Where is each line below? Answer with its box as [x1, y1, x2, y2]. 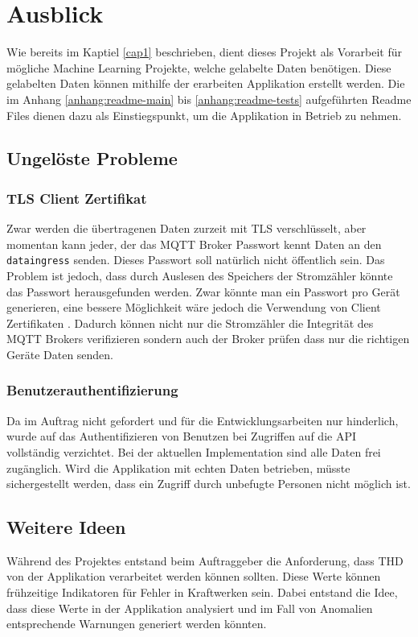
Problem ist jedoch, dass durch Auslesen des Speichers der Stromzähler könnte [6, 267, 393, 283]
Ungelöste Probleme [6, 146, 178, 171]
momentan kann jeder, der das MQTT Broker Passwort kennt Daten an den [6, 235, 382, 252]
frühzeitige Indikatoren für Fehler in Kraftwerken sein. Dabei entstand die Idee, [6, 584, 398, 601]
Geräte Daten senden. [6, 345, 114, 362]
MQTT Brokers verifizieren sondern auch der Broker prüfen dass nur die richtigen [6, 330, 410, 347]
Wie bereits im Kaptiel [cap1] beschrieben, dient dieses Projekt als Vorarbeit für [6, 43, 403, 60]
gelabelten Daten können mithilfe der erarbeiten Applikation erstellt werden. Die [6, 75, 405, 92]
